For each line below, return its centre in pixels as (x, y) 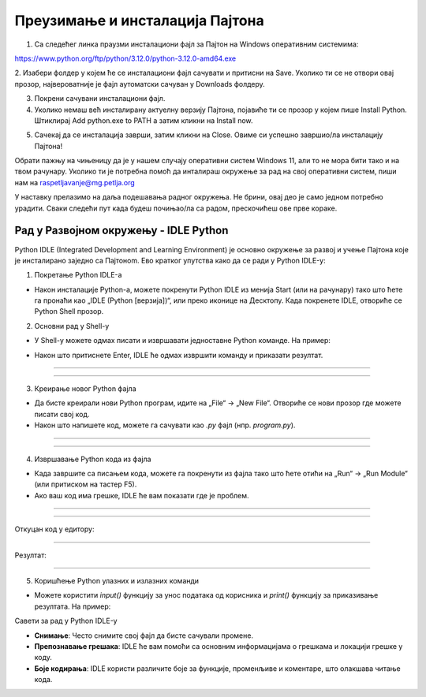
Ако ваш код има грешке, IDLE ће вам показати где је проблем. (142, 495)
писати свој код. (62, 414)
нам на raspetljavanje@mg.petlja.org (75, 182)
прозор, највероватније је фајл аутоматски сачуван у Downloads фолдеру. (140, 84)
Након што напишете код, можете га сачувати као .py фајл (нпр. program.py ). (165, 425)
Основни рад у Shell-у (72, 326)
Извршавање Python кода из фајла (93, 459)
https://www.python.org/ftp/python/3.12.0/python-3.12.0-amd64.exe (125, 58)
